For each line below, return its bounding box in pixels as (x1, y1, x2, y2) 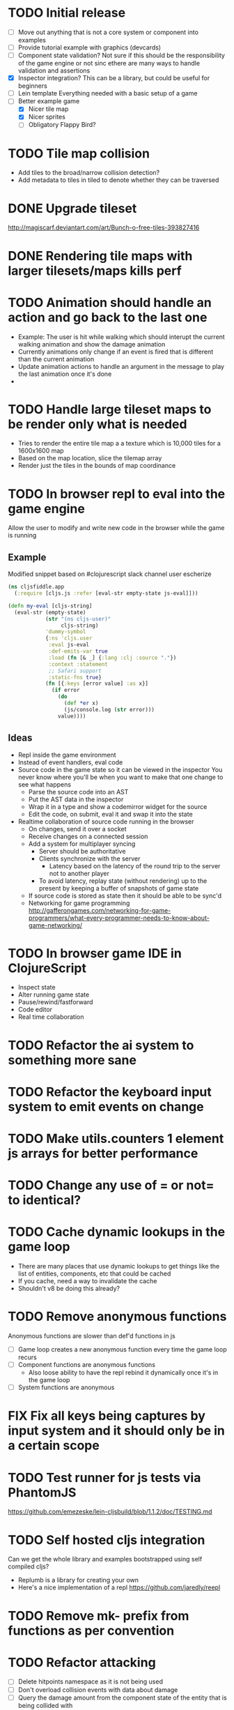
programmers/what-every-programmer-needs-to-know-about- (28, 914, 210, 922)
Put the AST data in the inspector (28, 795, 124, 803)
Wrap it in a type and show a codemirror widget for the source (28, 802, 208, 810)
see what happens (17, 780, 72, 789)
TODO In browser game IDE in (8, 945, 182, 961)
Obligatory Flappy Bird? (28, 121, 96, 129)
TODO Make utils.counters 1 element (8, 1131, 224, 1147)
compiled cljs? (8, 1562, 49, 1571)
